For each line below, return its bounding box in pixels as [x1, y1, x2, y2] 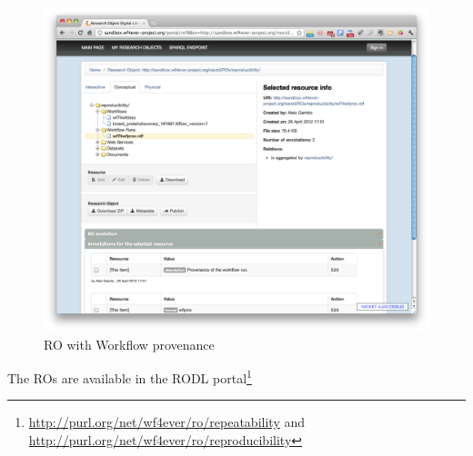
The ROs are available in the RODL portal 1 [7, 366, 252, 387]
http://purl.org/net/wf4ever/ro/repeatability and [28, 412, 306, 431]
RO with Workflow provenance [44, 334, 215, 353]
